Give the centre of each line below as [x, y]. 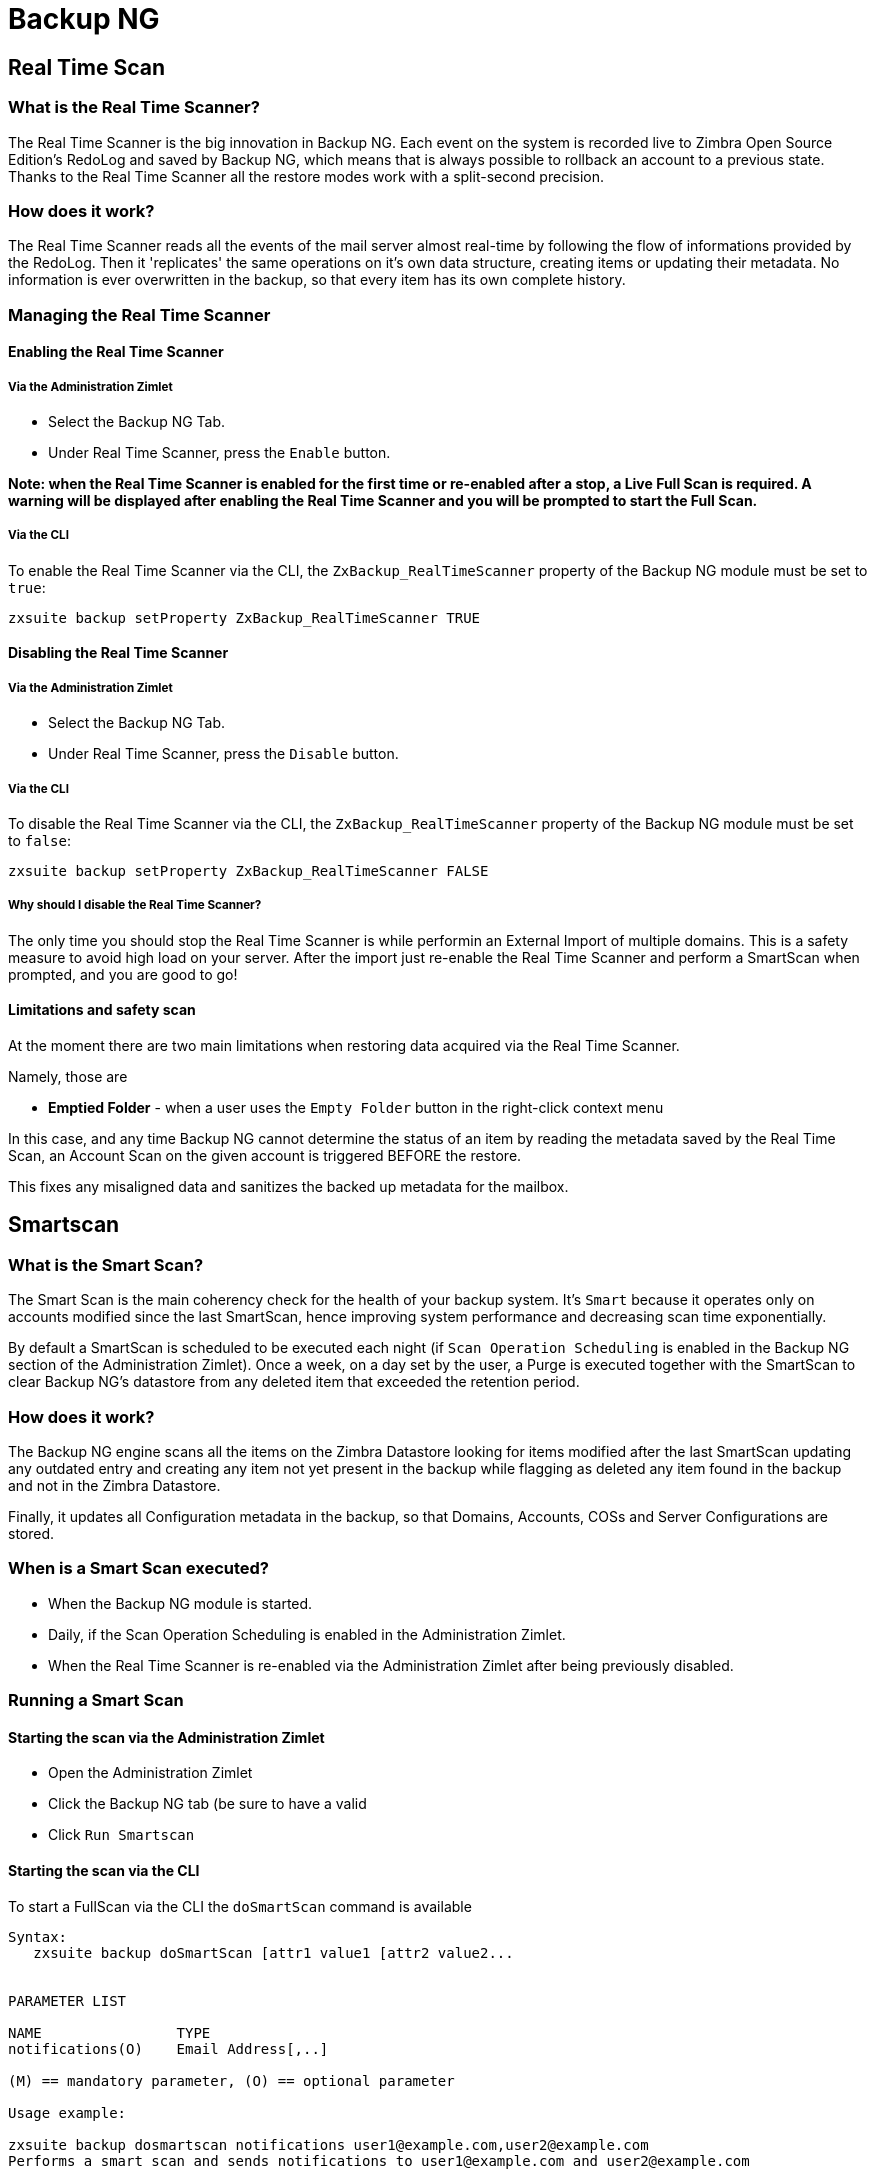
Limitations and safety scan [102, 1010]
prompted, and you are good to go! [123, 974]
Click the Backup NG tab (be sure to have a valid [207, 1804]
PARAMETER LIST [67, 2000]
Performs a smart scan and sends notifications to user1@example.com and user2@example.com [379, 2160]
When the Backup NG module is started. [180, 1603]
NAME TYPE [109, 2032]
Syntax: [38, 1936]
